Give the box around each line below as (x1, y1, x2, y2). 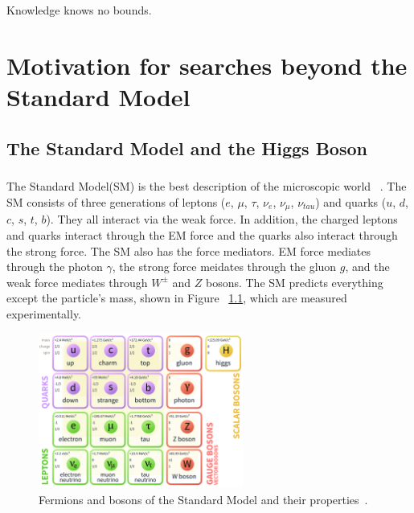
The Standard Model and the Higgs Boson (6, 135, 367, 160)
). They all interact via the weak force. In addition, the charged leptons (46, 211, 398, 228)
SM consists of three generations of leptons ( (6, 193, 226, 210)
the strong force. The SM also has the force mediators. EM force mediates (6, 242, 371, 259)
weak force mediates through (6, 273, 148, 290)
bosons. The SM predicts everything (205, 273, 383, 290)
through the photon (6, 258, 103, 275)
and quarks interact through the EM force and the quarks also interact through (6, 226, 398, 243)
